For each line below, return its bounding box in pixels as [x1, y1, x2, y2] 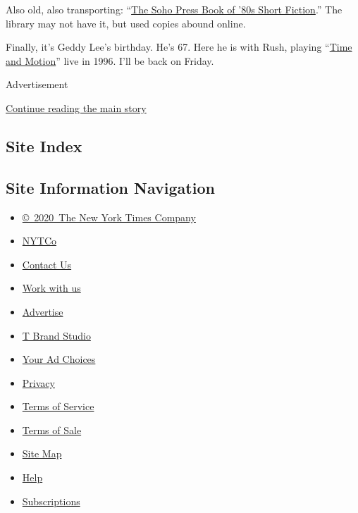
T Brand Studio [22, 328, 91, 342]
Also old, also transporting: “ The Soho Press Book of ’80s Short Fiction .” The [6, 2, 342, 16]
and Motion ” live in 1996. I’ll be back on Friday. [6, 53, 214, 68]
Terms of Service [22, 399, 94, 414]
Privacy [22, 375, 55, 390]
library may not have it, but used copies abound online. [6, 16, 246, 30]
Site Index [6, 135, 82, 156]
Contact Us [22, 256, 72, 271]
